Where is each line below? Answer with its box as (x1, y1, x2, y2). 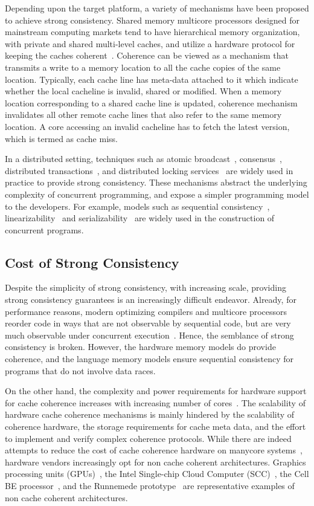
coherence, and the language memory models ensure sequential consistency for (5, 352, 294, 365)
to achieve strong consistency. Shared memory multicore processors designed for (5, 13, 300, 26)
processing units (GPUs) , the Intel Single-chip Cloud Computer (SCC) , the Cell (5, 467, 309, 480)
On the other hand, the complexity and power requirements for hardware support (5, 384, 307, 397)
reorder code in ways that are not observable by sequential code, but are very (5, 317, 291, 329)
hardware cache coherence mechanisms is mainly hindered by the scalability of (5, 408, 295, 421)
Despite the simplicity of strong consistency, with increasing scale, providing (5, 281, 286, 294)
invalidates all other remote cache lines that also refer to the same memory (5, 108, 282, 121)
